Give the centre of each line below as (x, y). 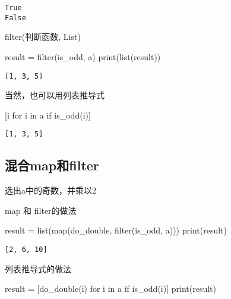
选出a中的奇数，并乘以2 (50, 190)
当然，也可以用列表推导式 (55, 95)
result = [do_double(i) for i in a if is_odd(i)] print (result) (111, 289)
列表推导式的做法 (38, 268)
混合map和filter (52, 165)
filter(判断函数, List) (43, 37)
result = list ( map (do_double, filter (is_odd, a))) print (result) (116, 230)
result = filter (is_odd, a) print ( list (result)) (83, 56)
